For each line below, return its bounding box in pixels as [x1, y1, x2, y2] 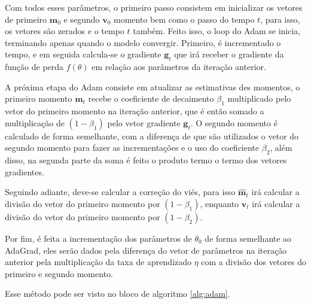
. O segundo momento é [190, 116, 278, 129]
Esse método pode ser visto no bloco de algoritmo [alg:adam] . [5, 287, 230, 300]
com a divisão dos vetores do [201, 256, 306, 268]
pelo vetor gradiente [107, 116, 181, 129]
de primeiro [5, 13, 47, 25]
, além [270, 141, 292, 154]
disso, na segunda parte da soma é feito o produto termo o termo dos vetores [5, 154, 287, 166]
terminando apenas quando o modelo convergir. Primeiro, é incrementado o [5, 36, 281, 48]
